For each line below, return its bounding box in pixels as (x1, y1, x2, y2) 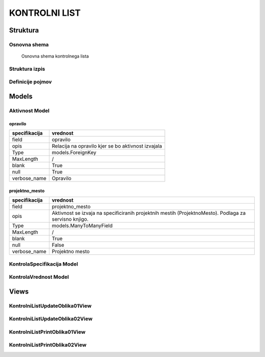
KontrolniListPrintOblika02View (9, 342, 87, 349)
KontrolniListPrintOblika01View (9, 328, 86, 335)
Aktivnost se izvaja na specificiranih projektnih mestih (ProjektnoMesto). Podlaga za (52, 209, 246, 216)
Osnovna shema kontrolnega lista (21, 53, 89, 59)
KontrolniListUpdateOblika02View (9, 315, 93, 322)
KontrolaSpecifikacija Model (9, 261, 79, 268)
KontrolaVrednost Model (9, 273, 69, 280)
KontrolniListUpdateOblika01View (9, 302, 92, 309)
